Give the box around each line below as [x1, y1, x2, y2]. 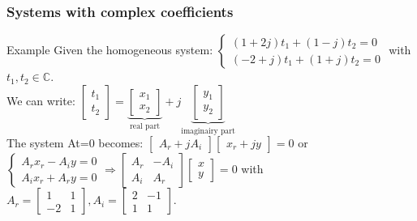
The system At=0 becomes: [6, 134, 144, 151]
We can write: [6, 91, 75, 108]
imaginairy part [181, 126, 235, 135]
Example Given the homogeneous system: [6, 41, 213, 58]
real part [129, 121, 161, 130]
